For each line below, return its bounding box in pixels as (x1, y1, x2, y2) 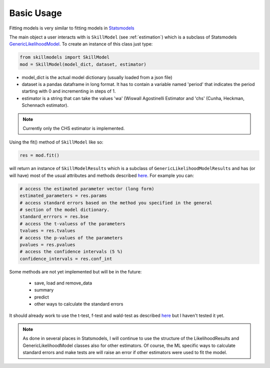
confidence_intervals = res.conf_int (19, 255, 112, 261)
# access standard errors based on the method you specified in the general (19, 200, 212, 205)
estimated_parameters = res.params (19, 193, 107, 198)
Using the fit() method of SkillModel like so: (9, 139, 103, 145)
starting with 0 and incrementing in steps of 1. (21, 88, 116, 94)
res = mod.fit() (19, 152, 60, 158)
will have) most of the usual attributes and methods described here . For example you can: (9, 172, 194, 178)
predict (34, 294, 49, 300)
